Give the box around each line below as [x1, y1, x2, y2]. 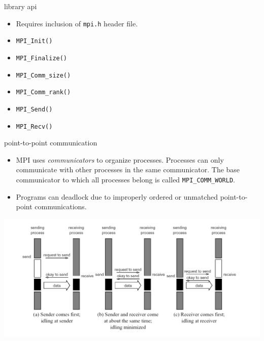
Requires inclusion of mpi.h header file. [16, 18, 138, 28]
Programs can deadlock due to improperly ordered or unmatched [16, 191, 218, 202]
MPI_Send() [16, 105, 53, 113]
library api [4, 1, 37, 11]
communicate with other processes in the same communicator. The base [16, 164, 240, 175]
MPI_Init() [16, 37, 53, 45]
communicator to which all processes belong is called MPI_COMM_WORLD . [16, 174, 235, 184]
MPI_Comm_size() [16, 71, 71, 79]
